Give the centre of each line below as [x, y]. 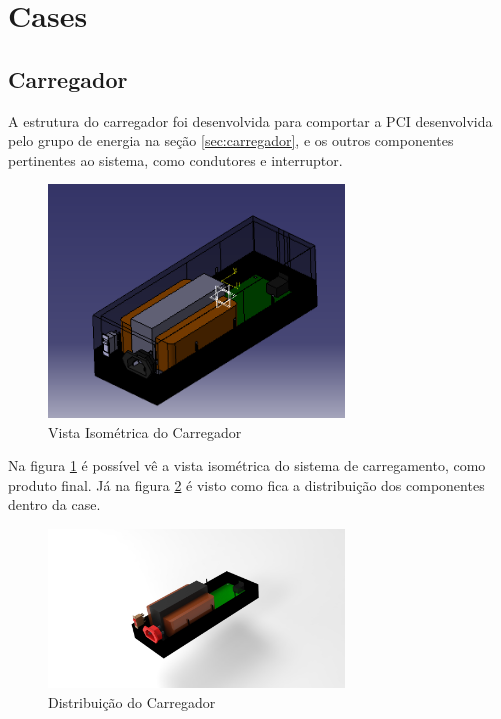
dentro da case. [54, 504]
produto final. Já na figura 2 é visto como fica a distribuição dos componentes [246, 484]
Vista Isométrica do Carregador [145, 431]
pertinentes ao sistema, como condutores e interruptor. [175, 159]
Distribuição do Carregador [132, 701]
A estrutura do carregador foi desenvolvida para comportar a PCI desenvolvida [250, 120]
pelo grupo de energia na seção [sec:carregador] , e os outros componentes [231, 140]
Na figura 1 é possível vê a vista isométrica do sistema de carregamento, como [247, 465]
